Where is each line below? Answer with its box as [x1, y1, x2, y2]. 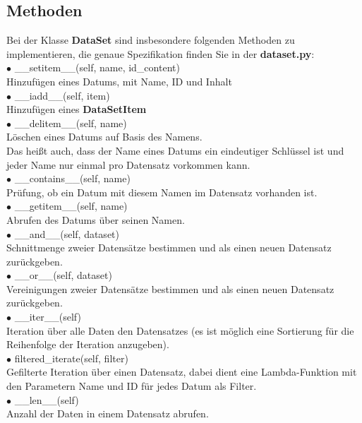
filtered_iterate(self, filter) [14, 350, 128, 365]
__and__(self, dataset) [14, 226, 119, 241]
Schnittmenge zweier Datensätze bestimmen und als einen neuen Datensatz [6, 240, 332, 255]
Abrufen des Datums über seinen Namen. [6, 212, 185, 227]
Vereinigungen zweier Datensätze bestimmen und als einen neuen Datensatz [6, 281, 334, 296]
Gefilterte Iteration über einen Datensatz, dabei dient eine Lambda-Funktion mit [6, 364, 357, 379]
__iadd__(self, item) [14, 88, 110, 102]
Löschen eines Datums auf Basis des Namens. [6, 129, 203, 144]
